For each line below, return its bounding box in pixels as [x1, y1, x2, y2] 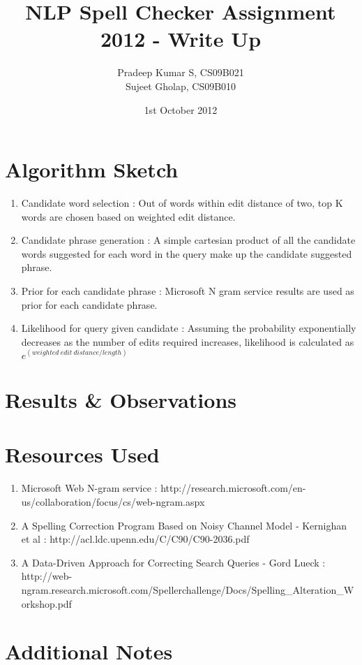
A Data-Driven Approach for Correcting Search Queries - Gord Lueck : [21, 555, 326, 569]
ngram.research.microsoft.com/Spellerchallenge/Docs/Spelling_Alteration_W [21, 582, 354, 597]
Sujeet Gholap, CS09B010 [125, 78, 236, 93]
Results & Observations [5, 386, 236, 414]
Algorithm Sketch [5, 155, 179, 184]
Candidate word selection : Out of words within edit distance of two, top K [21, 196, 343, 210]
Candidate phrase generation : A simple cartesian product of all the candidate [21, 233, 356, 247]
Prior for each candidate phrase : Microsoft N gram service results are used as [21, 284, 354, 298]
